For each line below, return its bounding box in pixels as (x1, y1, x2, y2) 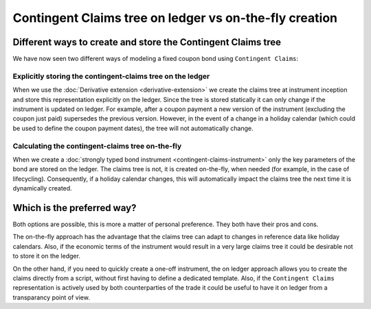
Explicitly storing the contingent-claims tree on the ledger (12, 71, 210, 81)
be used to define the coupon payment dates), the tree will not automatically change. (12, 124, 254, 132)
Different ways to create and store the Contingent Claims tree (12, 36, 282, 48)
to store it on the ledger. (12, 252, 80, 260)
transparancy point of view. (12, 293, 91, 301)
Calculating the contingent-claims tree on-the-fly (12, 141, 182, 151)
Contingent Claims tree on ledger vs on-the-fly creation (12, 10, 338, 25)
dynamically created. (12, 184, 72, 193)
